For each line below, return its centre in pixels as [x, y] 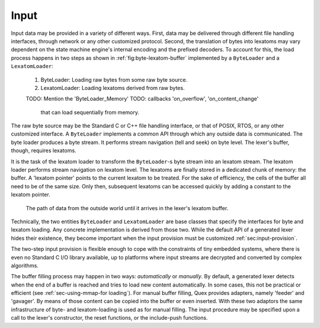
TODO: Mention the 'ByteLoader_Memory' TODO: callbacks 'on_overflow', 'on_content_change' [142, 99]
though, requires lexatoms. [44, 150]
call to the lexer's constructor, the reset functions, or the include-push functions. [109, 318]
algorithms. [25, 265]
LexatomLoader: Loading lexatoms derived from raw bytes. [113, 88]
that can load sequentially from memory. [90, 112]
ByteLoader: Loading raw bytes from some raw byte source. [114, 79]
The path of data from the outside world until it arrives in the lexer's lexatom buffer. [127, 208]
